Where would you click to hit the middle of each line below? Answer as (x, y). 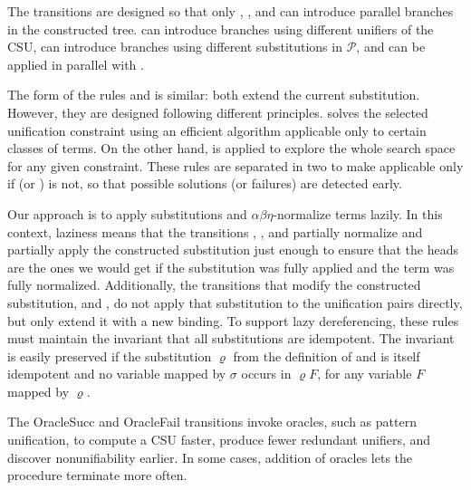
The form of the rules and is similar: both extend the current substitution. (214, 95)
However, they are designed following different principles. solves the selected (218, 112)
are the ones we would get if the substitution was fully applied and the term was (231, 267)
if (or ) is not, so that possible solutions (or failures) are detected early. (205, 183)
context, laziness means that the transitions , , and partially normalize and (215, 231)
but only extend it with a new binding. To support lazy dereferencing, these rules (233, 320)
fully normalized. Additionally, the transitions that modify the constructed (214, 285)
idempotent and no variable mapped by (117, 374)
